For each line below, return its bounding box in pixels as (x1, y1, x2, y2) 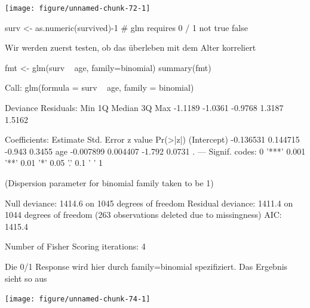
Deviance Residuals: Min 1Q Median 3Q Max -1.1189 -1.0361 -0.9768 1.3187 (5, 101, 284, 114)
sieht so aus (5, 272, 47, 284)
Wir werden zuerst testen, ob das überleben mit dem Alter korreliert (5, 41, 256, 54)
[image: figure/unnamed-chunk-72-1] (5, 4, 151, 13)
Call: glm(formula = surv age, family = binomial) (5, 81, 194, 94)
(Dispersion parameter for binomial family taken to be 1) (5, 177, 214, 189)
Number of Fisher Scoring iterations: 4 (5, 240, 146, 252)
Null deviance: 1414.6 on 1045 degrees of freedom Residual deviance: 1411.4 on (5, 196, 293, 209)
